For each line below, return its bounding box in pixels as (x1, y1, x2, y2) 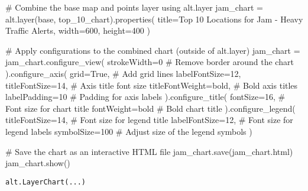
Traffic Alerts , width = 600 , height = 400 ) (5, 24, 150, 37)
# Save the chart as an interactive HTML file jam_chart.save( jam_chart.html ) (5, 145, 293, 157)
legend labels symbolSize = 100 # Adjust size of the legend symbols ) (5, 125, 252, 137)
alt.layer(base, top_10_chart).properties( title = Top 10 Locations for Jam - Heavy (5, 12, 303, 25)
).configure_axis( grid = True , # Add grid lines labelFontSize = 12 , (5, 67, 241, 79)
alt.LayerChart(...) (5, 177, 86, 186)
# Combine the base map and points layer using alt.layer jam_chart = (5, 1, 263, 13)
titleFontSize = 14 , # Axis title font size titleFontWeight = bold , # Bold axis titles (5, 79, 298, 91)
